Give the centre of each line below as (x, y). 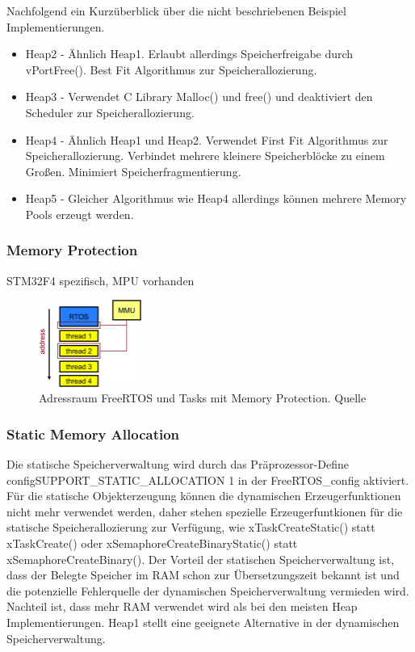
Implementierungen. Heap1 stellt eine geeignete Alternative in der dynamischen (203, 622)
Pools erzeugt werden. (80, 214)
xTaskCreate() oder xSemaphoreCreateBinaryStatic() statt (152, 543)
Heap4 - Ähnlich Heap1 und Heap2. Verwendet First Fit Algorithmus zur (207, 139)
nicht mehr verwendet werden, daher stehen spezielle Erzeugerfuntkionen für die (205, 511)
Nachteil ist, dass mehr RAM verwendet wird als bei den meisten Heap (182, 606)
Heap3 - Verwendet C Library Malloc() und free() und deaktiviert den (199, 97)
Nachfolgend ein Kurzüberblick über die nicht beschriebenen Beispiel (176, 11)
